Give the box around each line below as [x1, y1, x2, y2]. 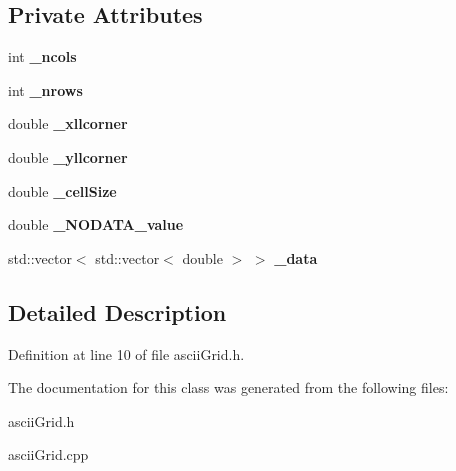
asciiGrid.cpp [8, 444, 89, 465]
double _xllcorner [8, 113, 128, 134]
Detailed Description [8, 296, 227, 327]
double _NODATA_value [8, 214, 184, 235]
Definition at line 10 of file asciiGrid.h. [8, 343, 245, 364]
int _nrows [8, 79, 83, 100]
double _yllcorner [8, 146, 128, 167]
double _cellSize [8, 180, 117, 201]
